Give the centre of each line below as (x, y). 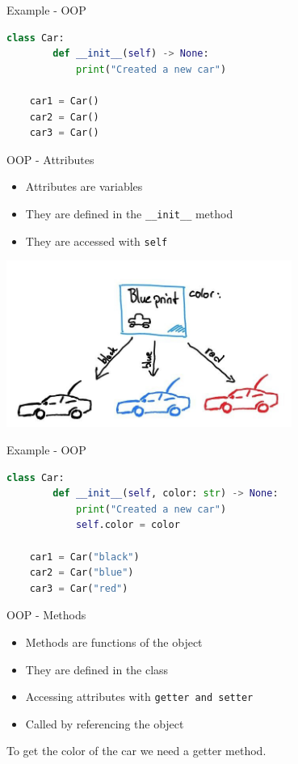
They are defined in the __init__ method (129, 213)
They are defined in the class (97, 669)
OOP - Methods (46, 615)
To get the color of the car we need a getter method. (136, 751)
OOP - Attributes (50, 159)
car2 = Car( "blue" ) (82, 573)
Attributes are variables (84, 186)
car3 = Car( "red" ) (79, 588)
